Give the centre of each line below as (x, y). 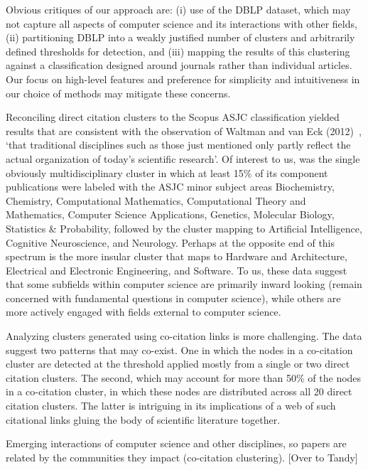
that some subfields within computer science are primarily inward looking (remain (184, 284)
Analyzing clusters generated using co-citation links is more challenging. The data (184, 336)
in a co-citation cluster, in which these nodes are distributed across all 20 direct (179, 391)
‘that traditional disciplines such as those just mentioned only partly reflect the (178, 145)
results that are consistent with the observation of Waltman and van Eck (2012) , (184, 130)
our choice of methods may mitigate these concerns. (118, 93)
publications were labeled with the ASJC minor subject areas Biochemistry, (170, 187)
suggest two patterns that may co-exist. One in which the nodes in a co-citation (179, 349)
